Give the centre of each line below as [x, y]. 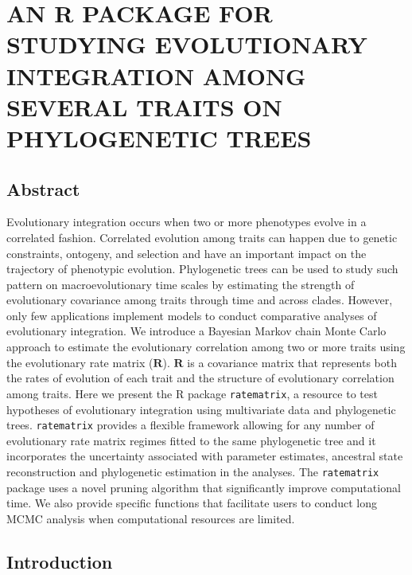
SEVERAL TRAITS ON [144, 106]
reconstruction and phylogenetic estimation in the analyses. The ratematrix [193, 471]
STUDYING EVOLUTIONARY [187, 44]
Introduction [60, 561]
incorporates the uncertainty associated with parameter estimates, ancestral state [205, 456]
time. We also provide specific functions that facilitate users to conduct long [192, 503]
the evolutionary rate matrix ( [80, 362]
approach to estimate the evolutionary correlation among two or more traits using [206, 347]
